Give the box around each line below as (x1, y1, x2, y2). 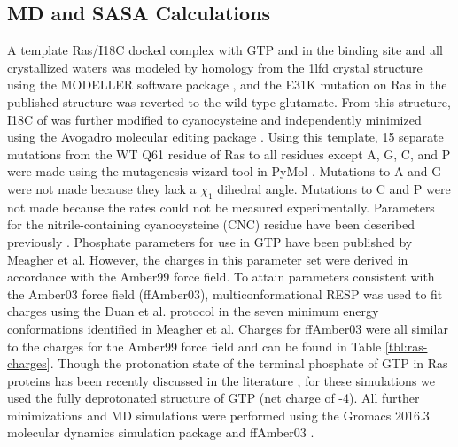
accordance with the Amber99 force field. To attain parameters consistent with (7, 267, 435, 286)
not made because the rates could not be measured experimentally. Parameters (7, 197, 435, 216)
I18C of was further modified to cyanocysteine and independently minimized (7, 110, 422, 128)
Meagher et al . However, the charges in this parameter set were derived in (7, 250, 408, 268)
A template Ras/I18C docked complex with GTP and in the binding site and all (7, 41, 443, 59)
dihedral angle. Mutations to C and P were (217, 179, 451, 197)
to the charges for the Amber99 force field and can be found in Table (7, 336, 382, 355)
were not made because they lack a (7, 179, 197, 197)
